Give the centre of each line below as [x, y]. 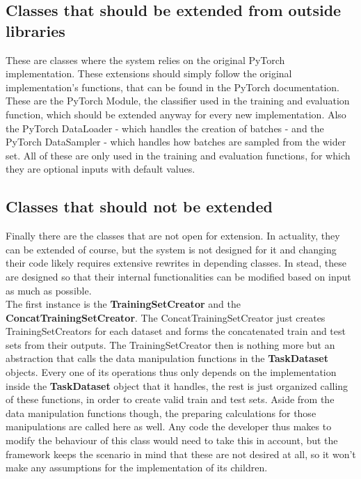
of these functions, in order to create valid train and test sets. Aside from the [170, 399]
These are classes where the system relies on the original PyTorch [145, 60]
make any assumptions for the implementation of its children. [137, 468]
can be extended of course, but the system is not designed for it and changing [171, 249]
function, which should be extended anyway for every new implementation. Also [176, 114]
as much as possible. [49, 290]
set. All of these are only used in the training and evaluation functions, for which [178, 155]
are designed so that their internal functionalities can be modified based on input [178, 276]
